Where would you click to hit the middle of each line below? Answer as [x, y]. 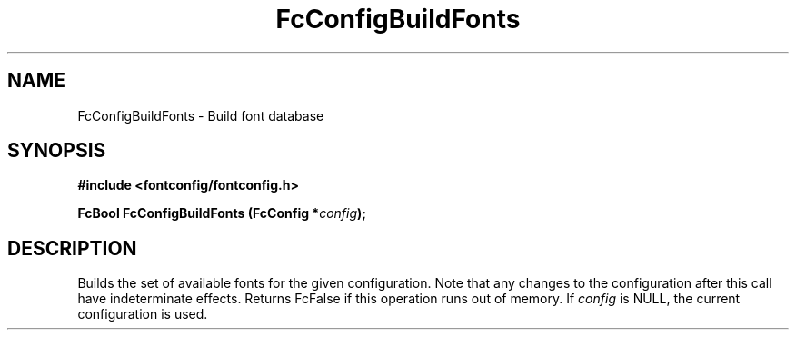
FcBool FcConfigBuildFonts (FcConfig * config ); [222, 213]
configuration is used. [143, 314]
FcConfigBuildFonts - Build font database [201, 115]
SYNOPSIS [57, 151]
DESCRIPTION [72, 248]
